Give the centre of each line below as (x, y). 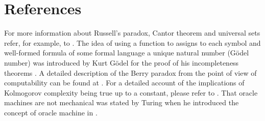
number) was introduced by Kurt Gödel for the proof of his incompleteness (122, 62)
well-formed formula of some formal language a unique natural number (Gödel (127, 53)
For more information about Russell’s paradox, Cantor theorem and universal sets (132, 33)
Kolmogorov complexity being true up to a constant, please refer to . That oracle (131, 92)
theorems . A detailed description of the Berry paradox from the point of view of (130, 72)
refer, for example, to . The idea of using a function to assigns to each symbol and (132, 42)
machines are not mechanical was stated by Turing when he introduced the (122, 102)
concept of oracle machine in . (51, 112)
